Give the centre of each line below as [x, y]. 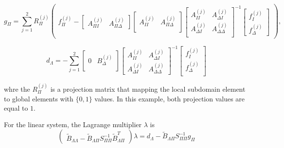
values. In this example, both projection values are [170, 98]
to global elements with [39, 98]
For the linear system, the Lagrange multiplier [73, 124]
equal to [16, 108]
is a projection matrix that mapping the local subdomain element [148, 89]
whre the [17, 89]
